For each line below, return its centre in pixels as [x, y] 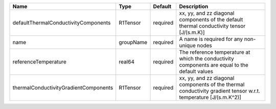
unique [188, 45]
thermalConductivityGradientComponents [63, 88]
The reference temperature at [215, 52]
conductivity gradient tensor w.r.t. [220, 91]
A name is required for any [211, 39]
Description [194, 6]
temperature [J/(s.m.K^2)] [210, 97]
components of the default [211, 19]
